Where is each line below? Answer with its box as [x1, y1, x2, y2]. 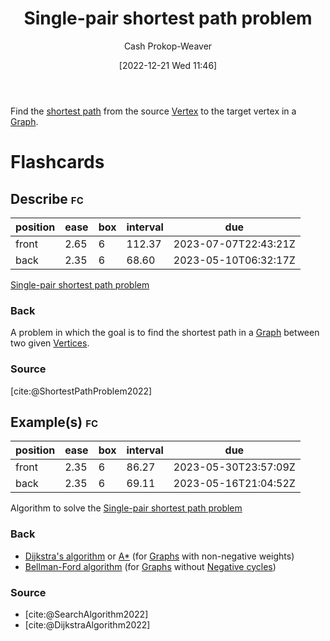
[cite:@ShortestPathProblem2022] [10, 385, 153, 397]
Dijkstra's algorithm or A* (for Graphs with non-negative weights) [24, 550, 295, 562]
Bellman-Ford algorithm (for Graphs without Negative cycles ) [24, 560, 277, 572]
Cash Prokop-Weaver [123, 40, 213, 52]
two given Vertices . [10, 337, 90, 349]
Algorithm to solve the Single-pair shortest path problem [10, 502, 243, 514]
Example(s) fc [10, 413, 99, 431]
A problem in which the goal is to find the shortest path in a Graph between [10, 327, 320, 339]
